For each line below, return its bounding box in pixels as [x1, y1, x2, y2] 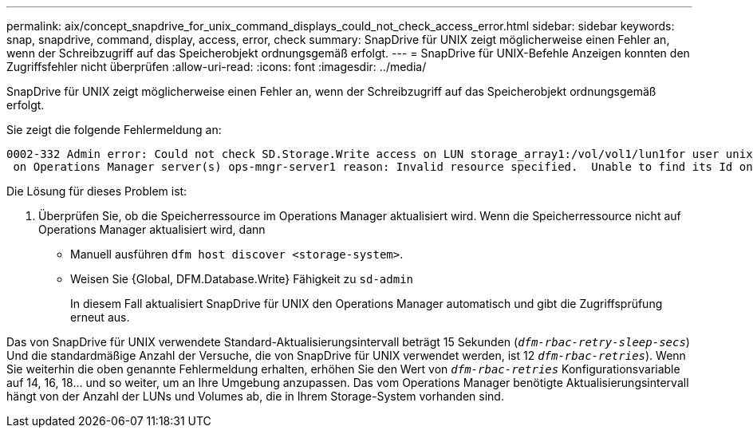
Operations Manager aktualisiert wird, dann [38, 223, 266, 236]
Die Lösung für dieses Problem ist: [6, 184, 187, 198]
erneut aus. [70, 310, 130, 324]
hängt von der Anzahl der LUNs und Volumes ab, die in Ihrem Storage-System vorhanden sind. [6, 389, 504, 403]
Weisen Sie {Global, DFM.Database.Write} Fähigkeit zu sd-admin [70, 272, 414, 286]
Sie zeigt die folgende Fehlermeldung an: [6, 123, 222, 136]
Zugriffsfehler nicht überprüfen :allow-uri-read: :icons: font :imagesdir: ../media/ [6, 60, 427, 73]
